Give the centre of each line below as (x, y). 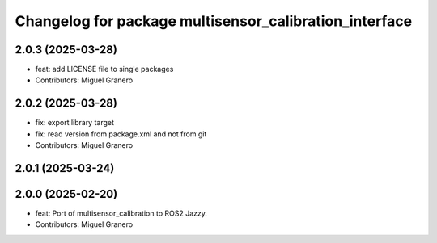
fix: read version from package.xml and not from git (121, 134)
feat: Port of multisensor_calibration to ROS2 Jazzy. (121, 213)
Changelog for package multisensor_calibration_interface (214, 21)
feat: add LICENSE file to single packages (104, 69)
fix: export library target (75, 123)
